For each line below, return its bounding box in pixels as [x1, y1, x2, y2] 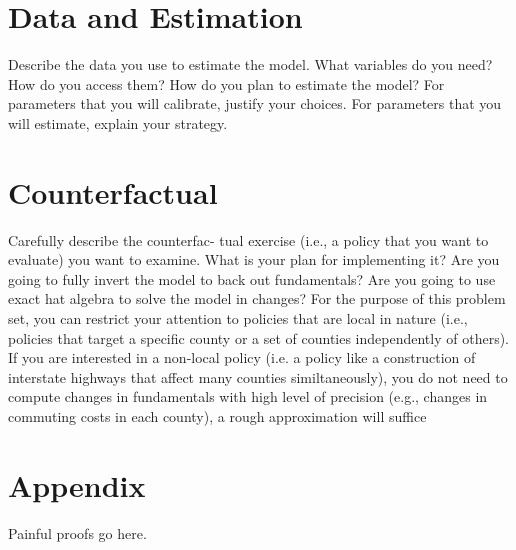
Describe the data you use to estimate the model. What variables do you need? [8, 54, 493, 75]
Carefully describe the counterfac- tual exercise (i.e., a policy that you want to [8, 229, 489, 250]
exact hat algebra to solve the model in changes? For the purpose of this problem [8, 288, 506, 309]
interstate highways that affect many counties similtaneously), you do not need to [8, 366, 508, 387]
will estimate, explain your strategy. [8, 112, 228, 133]
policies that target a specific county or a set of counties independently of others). [8, 327, 509, 348]
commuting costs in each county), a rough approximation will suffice [8, 405, 427, 426]
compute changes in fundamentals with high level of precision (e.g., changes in [8, 386, 488, 407]
